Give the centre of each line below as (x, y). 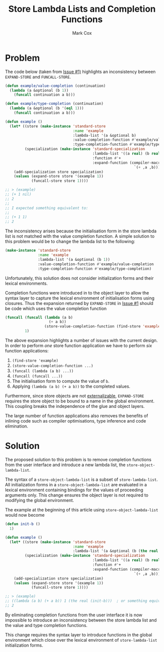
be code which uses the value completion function (56, 308)
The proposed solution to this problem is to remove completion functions (78, 460)
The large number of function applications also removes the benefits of (77, 416)
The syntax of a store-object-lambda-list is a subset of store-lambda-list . (82, 479)
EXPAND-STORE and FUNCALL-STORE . (38, 76)
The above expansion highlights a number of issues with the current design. (82, 340)
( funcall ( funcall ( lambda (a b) (39, 317)
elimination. (17, 426)
